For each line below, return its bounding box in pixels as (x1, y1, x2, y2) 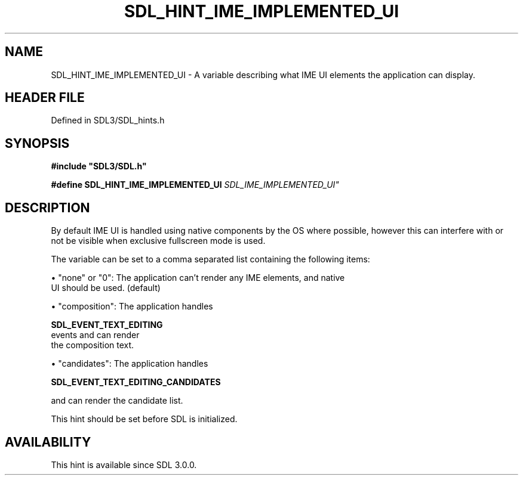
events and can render (51, 330, 140, 340)
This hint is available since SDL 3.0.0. (51, 459, 197, 470)
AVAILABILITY (5, 434, 91, 450)
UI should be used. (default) (51, 283, 161, 293)
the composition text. (51, 340, 134, 351)
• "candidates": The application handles (51, 358, 208, 369)
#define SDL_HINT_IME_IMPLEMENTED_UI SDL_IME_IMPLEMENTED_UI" (51, 179, 339, 190)
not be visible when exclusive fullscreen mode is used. (51, 236, 266, 246)
